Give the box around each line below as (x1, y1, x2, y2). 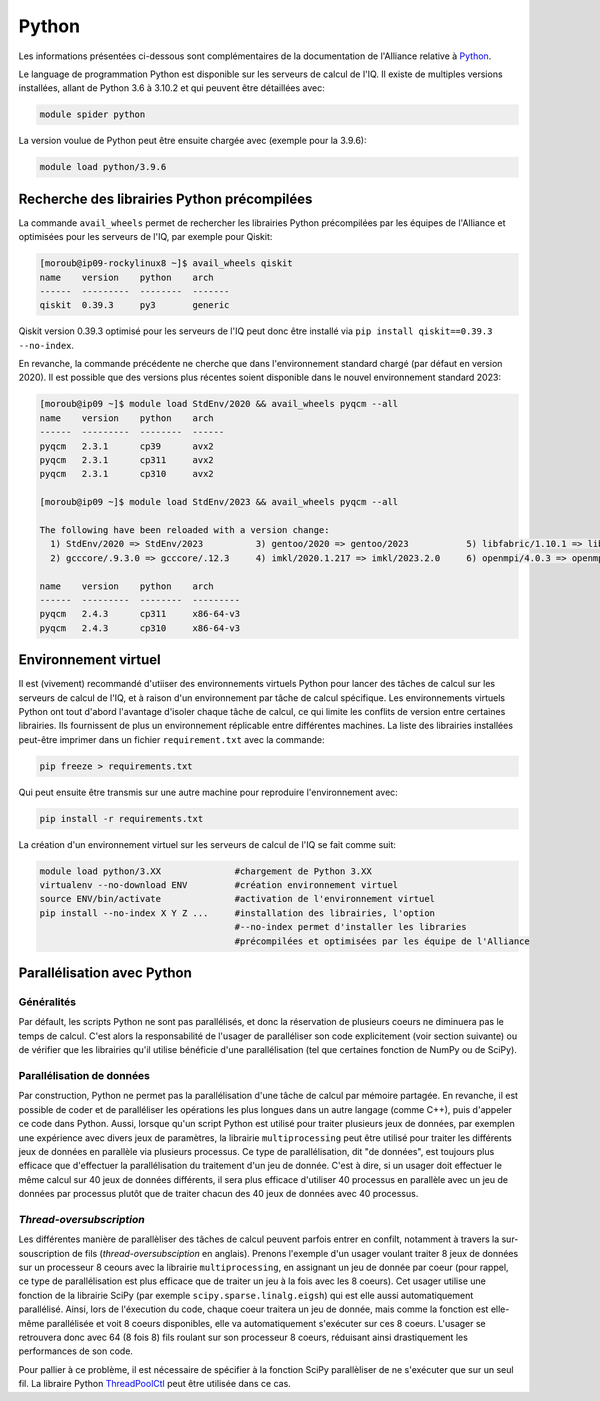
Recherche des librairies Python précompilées (18, 190, 313, 207)
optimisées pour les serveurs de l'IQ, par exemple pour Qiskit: (18, 231, 273, 243)
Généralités (18, 995, 77, 1009)
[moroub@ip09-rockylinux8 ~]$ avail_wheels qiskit (39, 258, 294, 269)
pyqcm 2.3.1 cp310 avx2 (39, 468, 214, 480)
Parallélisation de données (18, 1068, 150, 1082)
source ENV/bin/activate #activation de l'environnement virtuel (39, 893, 435, 905)
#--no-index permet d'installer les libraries (234, 921, 467, 933)
